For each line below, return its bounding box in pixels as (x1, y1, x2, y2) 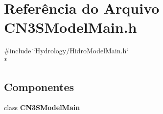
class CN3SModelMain (4, 102, 80, 112)
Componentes (4, 79, 74, 94)
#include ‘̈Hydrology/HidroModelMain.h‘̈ (4, 46, 129, 56)
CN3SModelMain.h (4, 17, 137, 37)
